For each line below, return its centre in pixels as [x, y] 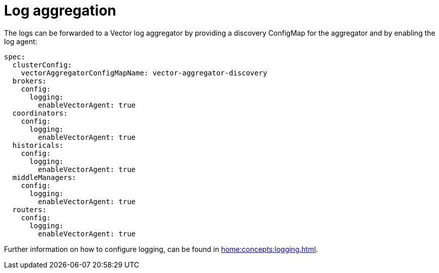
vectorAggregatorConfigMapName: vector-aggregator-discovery [144, 73]
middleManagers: [44, 177]
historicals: [38, 145]
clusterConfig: [42, 65]
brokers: [29, 81]
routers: [29, 209]
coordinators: [40, 113]
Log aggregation [60, 11]
